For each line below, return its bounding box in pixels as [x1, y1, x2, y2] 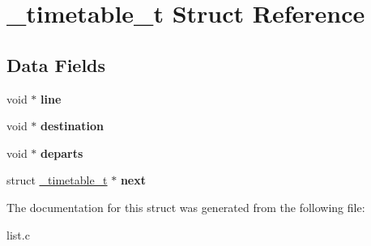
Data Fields [6, 52, 106, 77]
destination [41, 117, 104, 134]
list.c [6, 226, 30, 243]
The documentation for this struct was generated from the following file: [6, 198, 365, 215]
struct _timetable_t [6, 172, 108, 189]
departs [41, 144, 83, 161]
